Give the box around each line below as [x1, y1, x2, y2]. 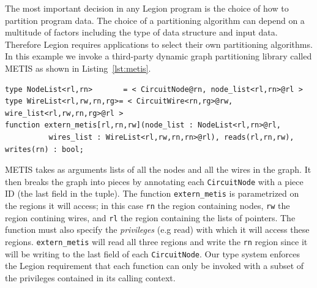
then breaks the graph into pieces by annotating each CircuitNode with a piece [5, 175, 304, 188]
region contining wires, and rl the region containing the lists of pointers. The [5, 211, 296, 224]
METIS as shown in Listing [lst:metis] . [5, 61, 151, 74]
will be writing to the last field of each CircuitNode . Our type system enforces [5, 247, 300, 260]
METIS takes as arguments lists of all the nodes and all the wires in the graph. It [5, 163, 311, 176]
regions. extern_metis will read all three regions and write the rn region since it [5, 235, 308, 248]
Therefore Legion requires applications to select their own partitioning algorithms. [5, 37, 313, 50]
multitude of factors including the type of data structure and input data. [5, 26, 278, 39]
